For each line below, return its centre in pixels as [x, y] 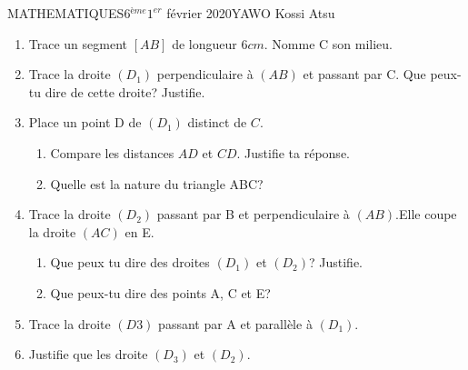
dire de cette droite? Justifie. [125, 91]
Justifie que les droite [88, 354]
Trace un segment [78, 43]
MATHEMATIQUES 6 [69, 13]
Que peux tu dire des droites [130, 262]
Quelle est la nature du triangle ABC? [157, 183]
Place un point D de [85, 122]
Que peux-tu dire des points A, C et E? [160, 292]
